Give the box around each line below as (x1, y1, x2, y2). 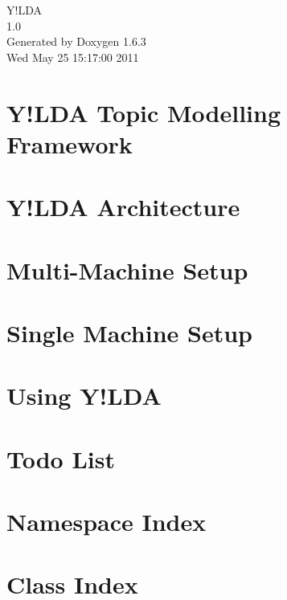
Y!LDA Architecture (6, 190, 240, 223)
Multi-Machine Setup (6, 253, 248, 286)
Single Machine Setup (6, 316, 253, 349)
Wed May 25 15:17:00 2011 (6, 48, 139, 65)
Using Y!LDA (6, 379, 162, 412)
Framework (6, 127, 133, 160)
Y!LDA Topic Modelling (6, 96, 281, 129)
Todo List (6, 442, 115, 475)
